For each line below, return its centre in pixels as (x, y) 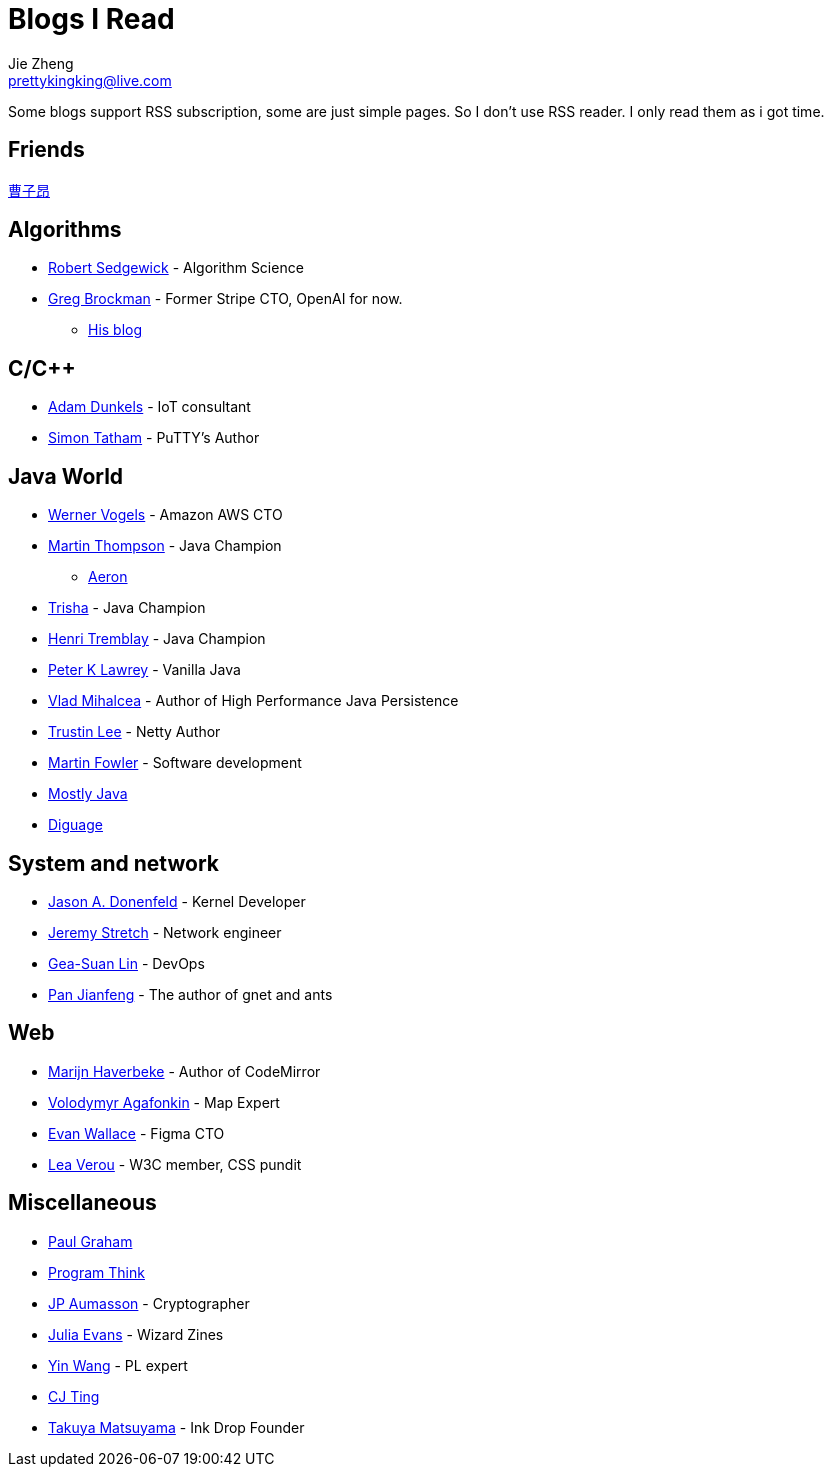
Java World (66, 476)
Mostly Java (88, 794)
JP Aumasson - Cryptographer (149, 1303)
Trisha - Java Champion (127, 608)
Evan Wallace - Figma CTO (136, 1133)
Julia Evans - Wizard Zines (136, 1334)
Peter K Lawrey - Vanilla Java (144, 670)
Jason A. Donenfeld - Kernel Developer (177, 901)
